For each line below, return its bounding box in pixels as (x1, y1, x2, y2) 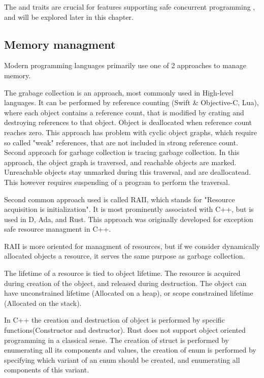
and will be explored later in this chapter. (4, 11, 134, 22)
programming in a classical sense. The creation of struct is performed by (4, 334, 229, 345)
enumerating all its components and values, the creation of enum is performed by (4, 344, 256, 355)
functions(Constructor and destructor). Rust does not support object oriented (4, 325, 246, 335)
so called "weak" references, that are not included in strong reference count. (4, 137, 238, 147)
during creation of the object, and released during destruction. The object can (4, 277, 247, 288)
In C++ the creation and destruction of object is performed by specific (4, 314, 225, 325)
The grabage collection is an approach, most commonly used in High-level (4, 87, 234, 98)
